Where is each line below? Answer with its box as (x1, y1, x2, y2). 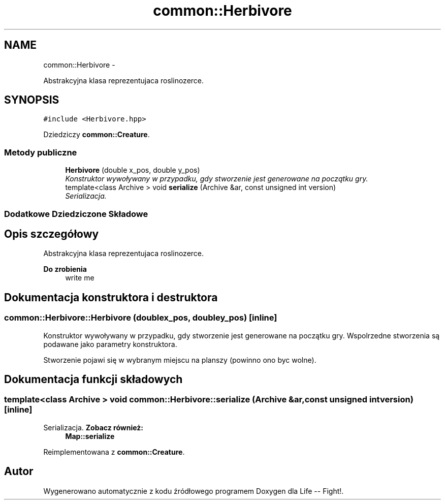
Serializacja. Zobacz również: (43, 423, 143, 432)
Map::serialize (65, 431, 115, 440)
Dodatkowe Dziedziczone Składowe (4, 208, 148, 219)
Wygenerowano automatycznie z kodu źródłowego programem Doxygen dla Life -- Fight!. (43, 486, 344, 495)
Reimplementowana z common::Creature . (43, 447, 185, 456)
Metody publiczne (4, 147, 77, 157)
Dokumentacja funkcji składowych (4, 373, 183, 386)
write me (65, 273, 94, 282)
